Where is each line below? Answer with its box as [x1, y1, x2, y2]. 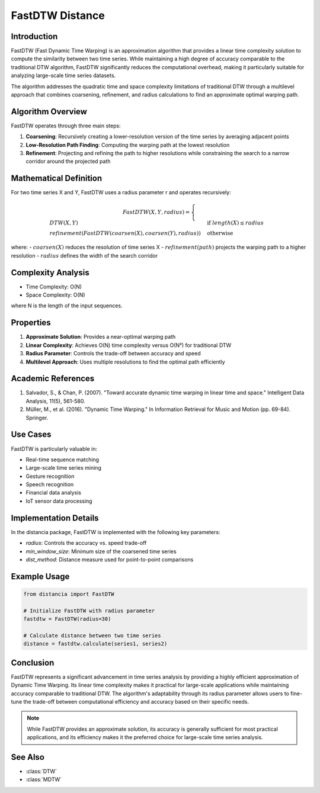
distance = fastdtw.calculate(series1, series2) [23, 640, 168, 647]
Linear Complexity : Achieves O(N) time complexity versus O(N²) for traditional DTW [25, 341, 232, 349]
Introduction [11, 31, 58, 41]
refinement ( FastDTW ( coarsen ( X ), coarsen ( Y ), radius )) [49, 230, 201, 236]
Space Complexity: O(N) [25, 291, 85, 298]
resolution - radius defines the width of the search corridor [11, 252, 158, 259]
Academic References [11, 374, 95, 384]
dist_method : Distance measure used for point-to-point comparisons [25, 556, 194, 563]
